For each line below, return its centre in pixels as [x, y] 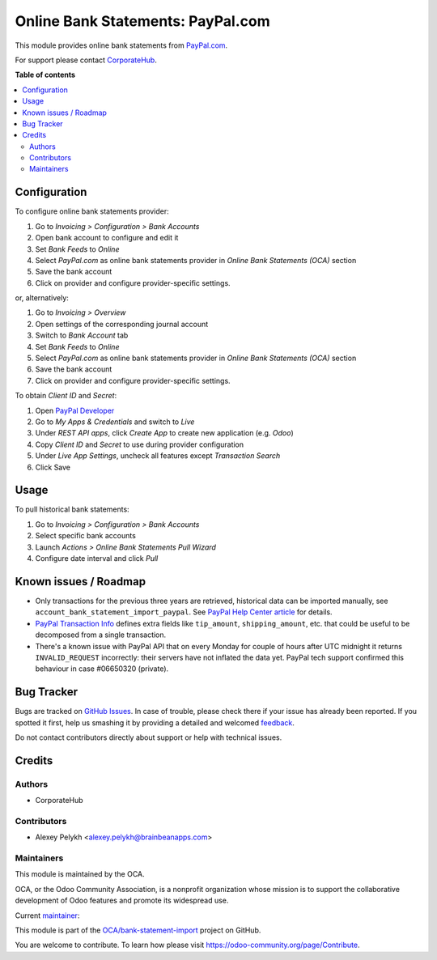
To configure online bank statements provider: [92, 211]
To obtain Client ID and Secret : [66, 396]
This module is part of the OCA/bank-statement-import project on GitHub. [138, 930]
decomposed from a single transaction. [101, 635]
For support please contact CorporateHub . [86, 60]
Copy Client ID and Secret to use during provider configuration [140, 444]
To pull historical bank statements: [72, 509]
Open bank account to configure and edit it [107, 238]
